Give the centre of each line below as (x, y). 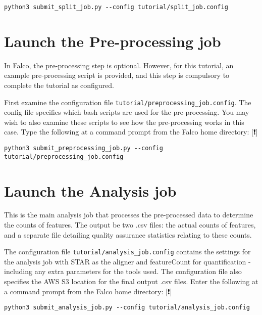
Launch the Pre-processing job (113, 41)
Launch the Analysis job (90, 190)
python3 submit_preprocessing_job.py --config (84, 148)
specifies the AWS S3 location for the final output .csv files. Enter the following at (131, 281)
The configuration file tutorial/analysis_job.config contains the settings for (127, 252)
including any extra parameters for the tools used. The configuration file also (123, 271)
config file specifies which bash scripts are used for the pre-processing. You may (127, 112)
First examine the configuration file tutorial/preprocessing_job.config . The (128, 102)
